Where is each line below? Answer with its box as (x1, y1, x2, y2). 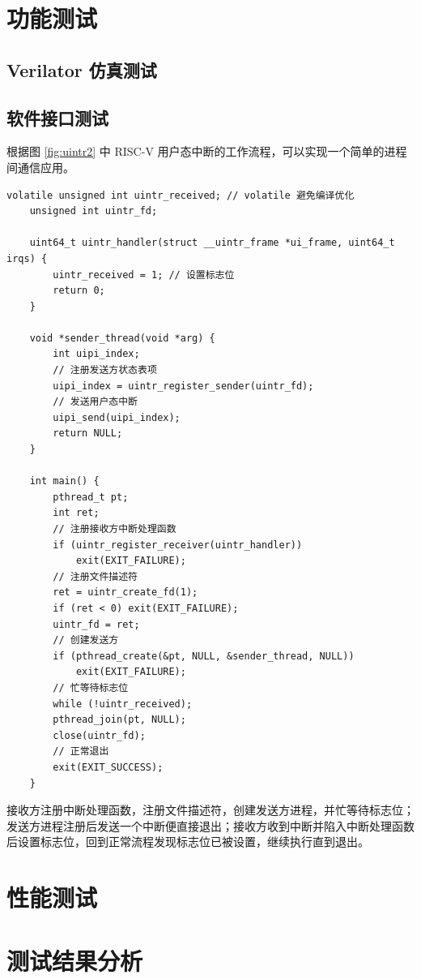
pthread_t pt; (53, 491, 129, 503)
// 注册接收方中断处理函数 (53, 523, 176, 535)
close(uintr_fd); (53, 729, 146, 741)
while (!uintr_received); (53, 698, 193, 710)
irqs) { (6, 252, 48, 264)
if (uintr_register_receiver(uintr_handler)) (53, 539, 303, 551)
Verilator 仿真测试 (6, 57, 157, 82)
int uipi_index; (53, 348, 140, 360)
